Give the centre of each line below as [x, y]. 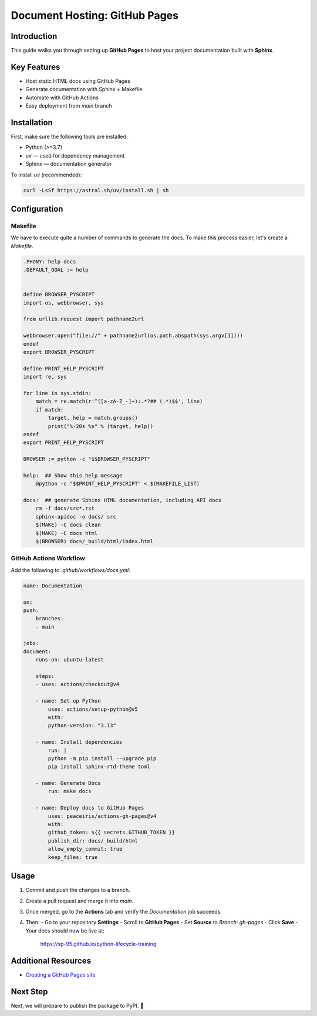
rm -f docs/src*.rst [65, 508]
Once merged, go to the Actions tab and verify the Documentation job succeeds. [124, 911]
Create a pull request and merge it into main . [80, 901]
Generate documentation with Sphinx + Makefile [84, 89]
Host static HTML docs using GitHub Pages [78, 81]
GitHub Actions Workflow [48, 559]
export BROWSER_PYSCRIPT [59, 352]
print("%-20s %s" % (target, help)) [101, 426]
